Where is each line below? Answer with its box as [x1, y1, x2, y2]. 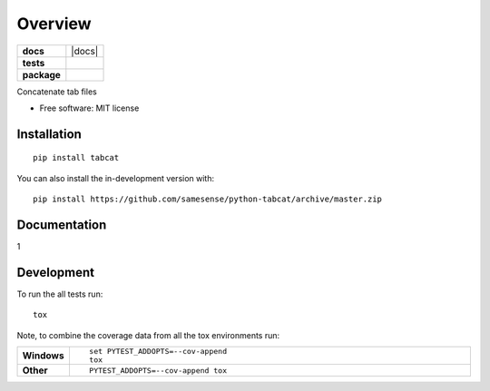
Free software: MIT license [39, 103, 140, 113]
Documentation [16, 217, 107, 232]
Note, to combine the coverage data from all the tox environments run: [16, 329, 280, 340]
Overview [16, 14, 92, 34]
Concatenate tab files [16, 86, 97, 97]
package [22, 68, 61, 81]
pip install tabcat [33, 152, 120, 163]
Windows [22, 349, 64, 362]
